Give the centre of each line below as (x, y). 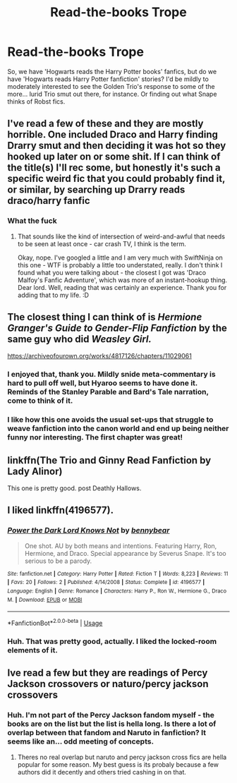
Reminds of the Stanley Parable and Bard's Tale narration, (108, 392)
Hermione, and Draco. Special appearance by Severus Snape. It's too (126, 553)
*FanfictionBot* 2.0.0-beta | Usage (55, 623)
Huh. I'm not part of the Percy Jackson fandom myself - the (111, 715)
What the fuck (32, 221)
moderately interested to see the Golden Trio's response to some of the (111, 86)
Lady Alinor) (35, 471)
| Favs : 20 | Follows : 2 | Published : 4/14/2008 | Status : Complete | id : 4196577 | (106, 583)
